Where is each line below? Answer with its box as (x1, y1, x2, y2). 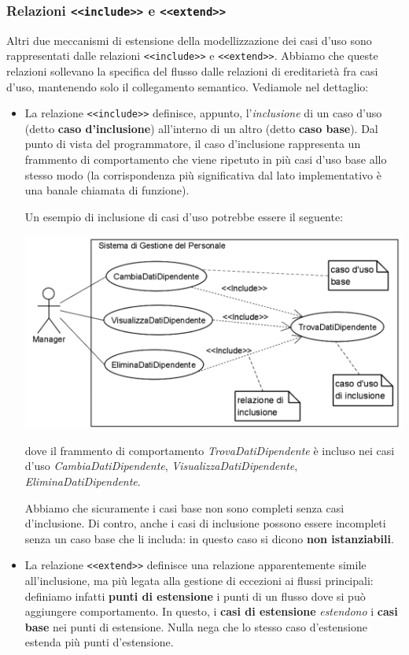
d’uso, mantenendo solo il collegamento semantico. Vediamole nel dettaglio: (6, 78, 369, 94)
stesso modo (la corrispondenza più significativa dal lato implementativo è (24, 166, 381, 183)
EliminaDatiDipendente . (24, 473, 141, 489)
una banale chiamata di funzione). (24, 182, 190, 198)
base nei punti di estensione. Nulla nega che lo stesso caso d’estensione (24, 618, 367, 635)
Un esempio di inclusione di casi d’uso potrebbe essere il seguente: (24, 208, 344, 224)
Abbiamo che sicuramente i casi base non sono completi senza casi (24, 499, 345, 516)
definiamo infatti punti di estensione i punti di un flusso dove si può (24, 587, 366, 604)
